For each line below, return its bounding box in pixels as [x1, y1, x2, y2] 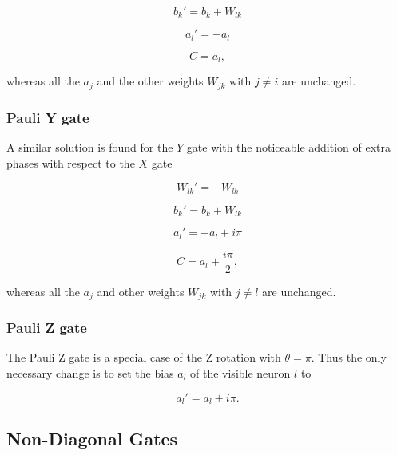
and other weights [97, 283, 185, 299]
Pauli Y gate [6, 107, 89, 127]
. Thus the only [311, 349, 387, 366]
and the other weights [97, 73, 204, 89]
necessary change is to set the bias [6, 364, 174, 381]
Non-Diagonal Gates [6, 426, 178, 451]
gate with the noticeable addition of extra [186, 139, 391, 156]
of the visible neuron [190, 364, 291, 381]
